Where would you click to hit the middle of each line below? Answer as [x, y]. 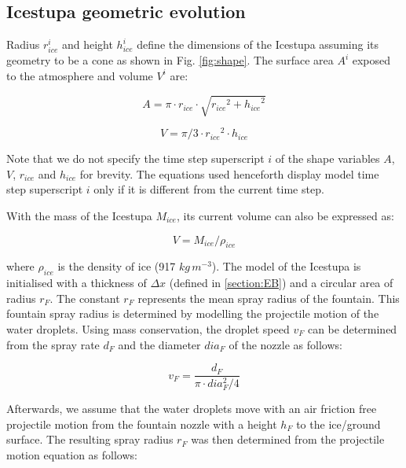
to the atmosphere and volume [80, 75]
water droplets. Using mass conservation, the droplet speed [148, 328]
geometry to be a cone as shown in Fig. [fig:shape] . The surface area [170, 60]
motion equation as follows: [72, 455]
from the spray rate [53, 344]
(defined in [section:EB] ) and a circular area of [281, 283]
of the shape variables [327, 158]
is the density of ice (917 [117, 266]
